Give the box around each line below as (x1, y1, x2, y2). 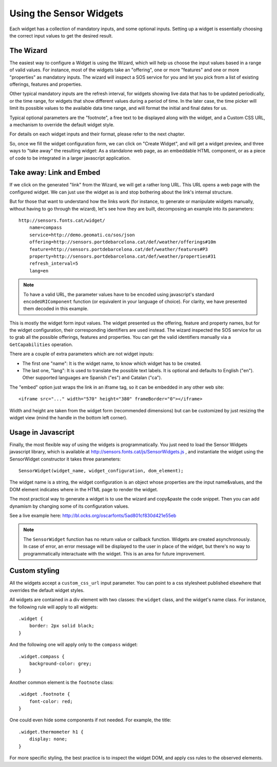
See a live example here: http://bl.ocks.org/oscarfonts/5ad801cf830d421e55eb (9, 512, 176, 519)
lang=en (29, 267, 49, 274)
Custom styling (9, 566, 60, 575)
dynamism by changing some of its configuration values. (9, 503, 129, 509)
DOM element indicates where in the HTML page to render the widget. (9, 486, 159, 492)
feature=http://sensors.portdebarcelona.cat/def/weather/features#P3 (29, 246, 208, 252)
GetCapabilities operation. (9, 341, 73, 348)
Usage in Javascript (9, 428, 74, 436)
